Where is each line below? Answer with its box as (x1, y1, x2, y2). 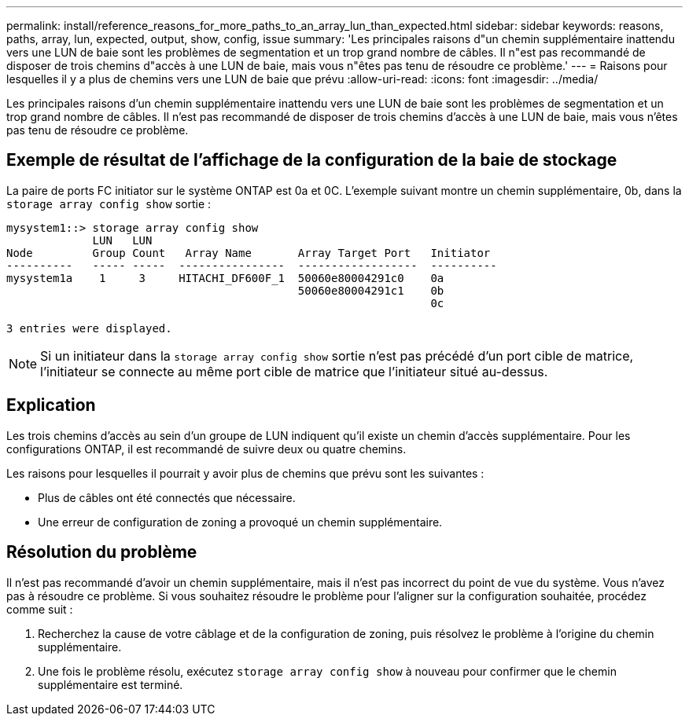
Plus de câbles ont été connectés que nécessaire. (38, 490, 296, 504)
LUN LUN (92, 233, 153, 247)
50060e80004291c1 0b (297, 284, 444, 297)
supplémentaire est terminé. (38, 677, 183, 691)
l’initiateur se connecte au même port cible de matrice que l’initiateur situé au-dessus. (40, 363, 548, 379)
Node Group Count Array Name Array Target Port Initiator (6, 246, 491, 259)
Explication (6, 395, 96, 416)
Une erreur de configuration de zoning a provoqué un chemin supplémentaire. (38, 515, 443, 529)
